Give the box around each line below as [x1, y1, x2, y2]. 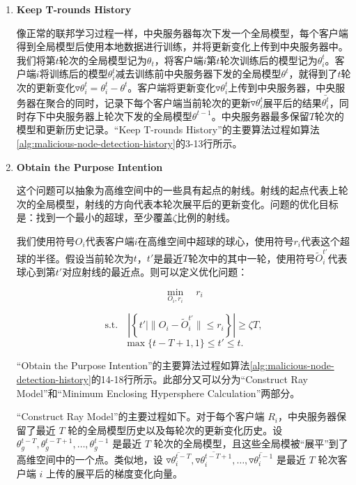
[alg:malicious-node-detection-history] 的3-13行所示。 [16, 136, 242, 151]
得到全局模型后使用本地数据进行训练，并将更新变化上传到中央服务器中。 [16, 39, 348, 54]
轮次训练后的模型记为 [219, 52, 318, 67]
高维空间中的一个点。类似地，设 [16, 452, 163, 466]
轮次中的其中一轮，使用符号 [188, 251, 316, 265]
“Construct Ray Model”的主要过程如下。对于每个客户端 [16, 409, 265, 424]
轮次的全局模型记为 [59, 52, 147, 67]
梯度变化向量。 [114, 466, 183, 481]
